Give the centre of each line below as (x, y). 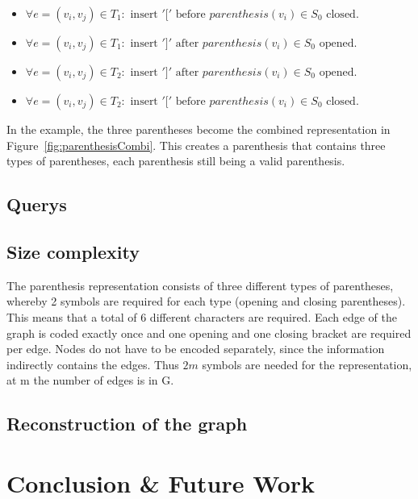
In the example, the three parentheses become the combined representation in (199, 129)
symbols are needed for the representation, (307, 364)
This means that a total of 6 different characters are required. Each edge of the (202, 316)
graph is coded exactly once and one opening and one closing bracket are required (209, 333)
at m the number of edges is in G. (90, 380)
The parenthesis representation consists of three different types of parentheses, (200, 285)
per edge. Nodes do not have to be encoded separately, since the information (196, 349)
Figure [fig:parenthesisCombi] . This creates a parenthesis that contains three (196, 145)
